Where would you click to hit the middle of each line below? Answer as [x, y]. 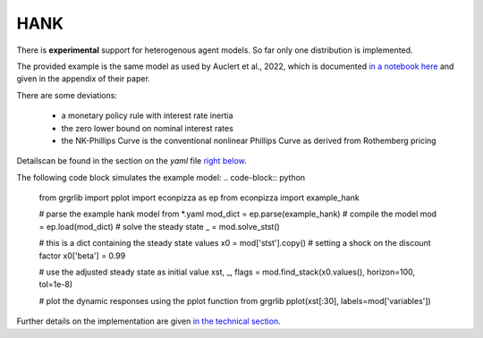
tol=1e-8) [56, 284]
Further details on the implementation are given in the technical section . [148, 321]
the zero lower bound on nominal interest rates [148, 128]
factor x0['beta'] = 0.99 [82, 256]
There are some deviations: [67, 95]
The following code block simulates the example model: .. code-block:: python [161, 177]
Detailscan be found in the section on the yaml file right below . [132, 161]
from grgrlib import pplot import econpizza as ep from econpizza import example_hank [199, 198]
